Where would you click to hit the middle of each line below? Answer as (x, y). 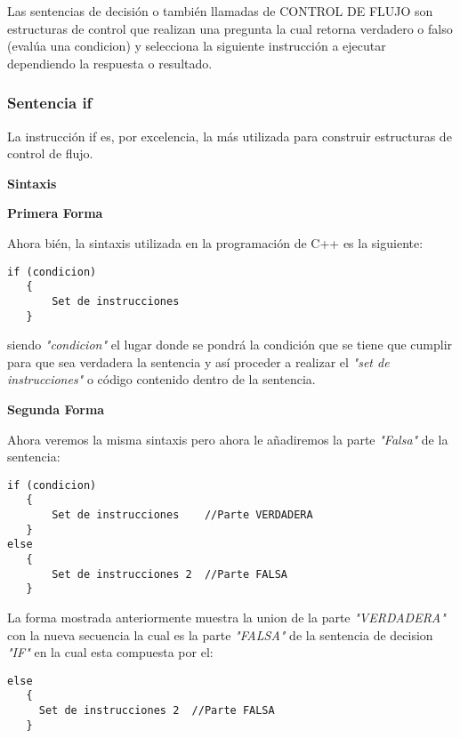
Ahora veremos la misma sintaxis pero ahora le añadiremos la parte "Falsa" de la (228, 439)
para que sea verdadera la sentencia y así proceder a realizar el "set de (198, 361)
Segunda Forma (56, 409)
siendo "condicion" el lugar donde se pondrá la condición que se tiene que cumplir (230, 345)
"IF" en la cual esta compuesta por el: (110, 652)
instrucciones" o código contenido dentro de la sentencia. (161, 379)
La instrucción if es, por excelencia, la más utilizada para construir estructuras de (230, 136)
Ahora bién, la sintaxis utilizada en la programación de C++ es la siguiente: (215, 242)
